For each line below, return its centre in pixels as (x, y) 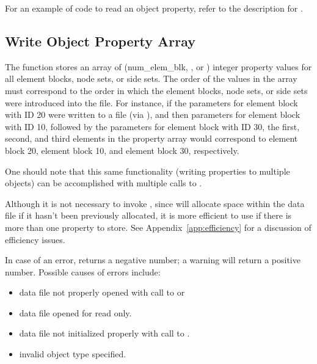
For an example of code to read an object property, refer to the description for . (154, 8)
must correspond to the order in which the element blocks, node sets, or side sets (156, 90)
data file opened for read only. (75, 312)
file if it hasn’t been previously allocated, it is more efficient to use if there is (148, 215)
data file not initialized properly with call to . (104, 333)
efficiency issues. (35, 239)
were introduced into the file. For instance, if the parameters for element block (151, 102)
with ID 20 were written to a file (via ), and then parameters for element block (153, 115)
